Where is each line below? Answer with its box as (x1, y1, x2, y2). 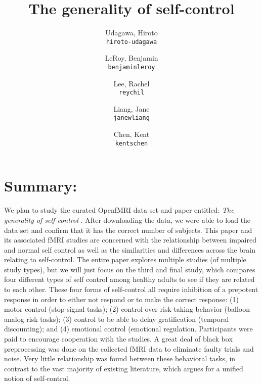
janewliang (113, 114, 150, 122)
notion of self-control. (4, 373, 70, 383)
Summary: (4, 175, 77, 196)
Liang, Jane (113, 103, 150, 114)
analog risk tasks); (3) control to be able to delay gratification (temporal (4, 313, 229, 324)
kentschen (115, 139, 148, 147)
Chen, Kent (113, 129, 150, 139)
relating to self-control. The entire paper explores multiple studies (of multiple (4, 254, 246, 265)
